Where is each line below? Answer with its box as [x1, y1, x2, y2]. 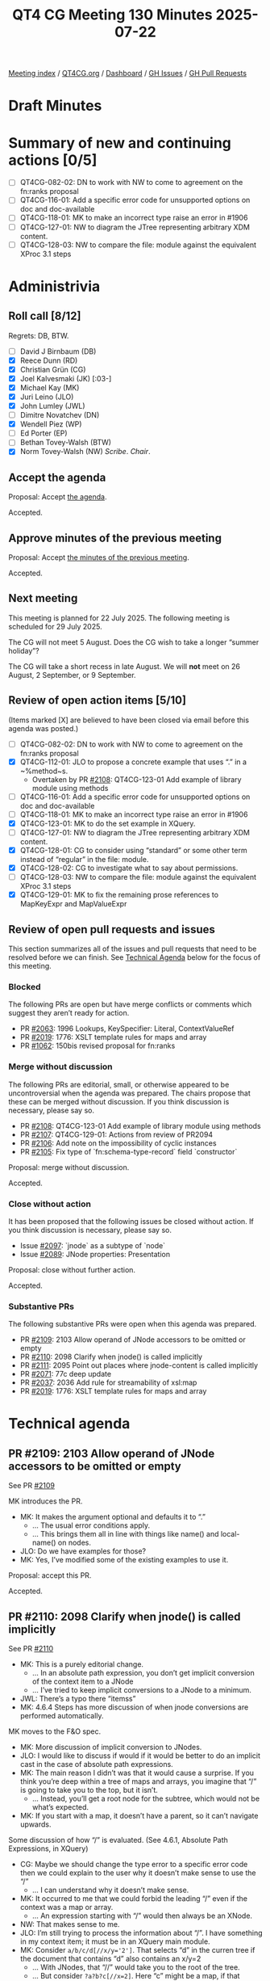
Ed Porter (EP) [19, 428, 68, 438]
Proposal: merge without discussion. [8, 1162, 130, 1172]
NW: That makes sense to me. [19, 1920, 120, 1929]
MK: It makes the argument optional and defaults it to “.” [19, 1512, 206, 1522]
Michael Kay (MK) [19, 382, 80, 393]
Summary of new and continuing [8, 133, 232, 152]
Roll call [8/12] [8, 309, 81, 323]
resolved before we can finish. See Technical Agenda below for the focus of [8, 953, 261, 962]
